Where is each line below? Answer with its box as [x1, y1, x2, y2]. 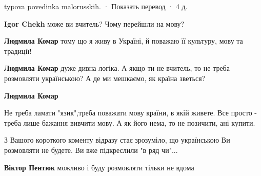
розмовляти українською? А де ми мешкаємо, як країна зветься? [4, 72, 206, 83]
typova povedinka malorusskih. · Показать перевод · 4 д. [4, 1, 188, 11]
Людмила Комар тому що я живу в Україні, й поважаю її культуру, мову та [4, 35, 243, 46]
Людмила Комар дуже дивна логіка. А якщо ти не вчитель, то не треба [4, 63, 230, 73]
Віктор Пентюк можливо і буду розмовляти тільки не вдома [4, 162, 194, 172]
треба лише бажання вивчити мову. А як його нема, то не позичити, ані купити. [4, 117, 255, 128]
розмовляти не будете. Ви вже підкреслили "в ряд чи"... [4, 144, 178, 155]
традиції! [4, 45, 32, 56]
